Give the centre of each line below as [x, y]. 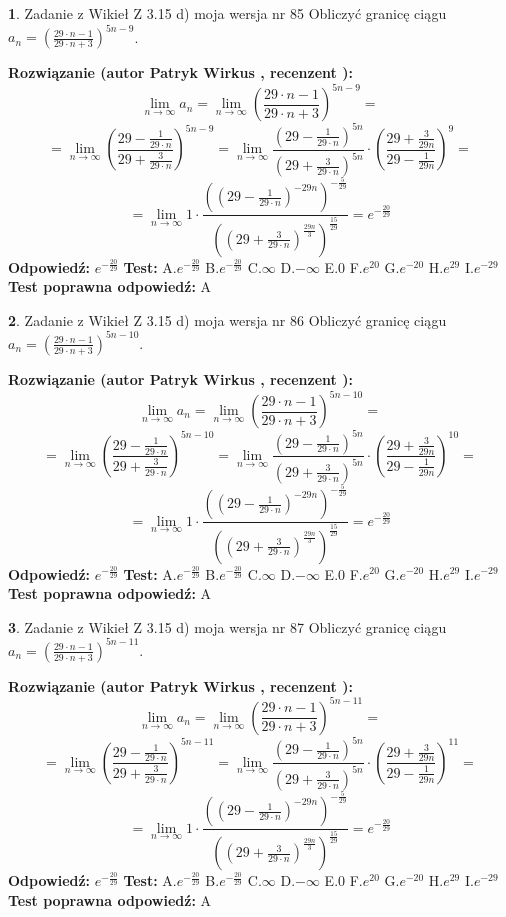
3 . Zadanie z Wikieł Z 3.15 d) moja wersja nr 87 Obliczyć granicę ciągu [227, 626]
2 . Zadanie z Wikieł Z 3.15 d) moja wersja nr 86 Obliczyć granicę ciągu [227, 319]
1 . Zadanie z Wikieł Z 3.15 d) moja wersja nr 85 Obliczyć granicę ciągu [227, 13]
